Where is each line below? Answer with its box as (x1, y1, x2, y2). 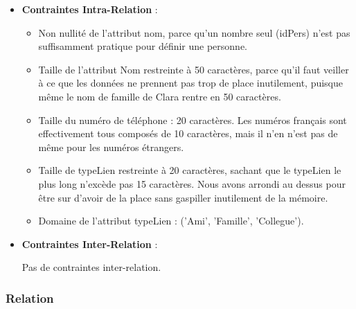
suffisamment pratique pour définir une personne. (38, 39, 248, 53)
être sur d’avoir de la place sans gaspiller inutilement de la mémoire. (38, 190, 328, 204)
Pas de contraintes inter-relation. (21, 260, 161, 274)
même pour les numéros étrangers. (38, 139, 184, 154)
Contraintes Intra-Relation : (21, 2, 158, 16)
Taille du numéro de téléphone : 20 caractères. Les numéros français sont (38, 112, 347, 127)
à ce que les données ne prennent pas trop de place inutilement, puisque (38, 76, 344, 90)
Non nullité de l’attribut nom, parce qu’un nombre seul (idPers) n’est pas (38, 25, 350, 39)
